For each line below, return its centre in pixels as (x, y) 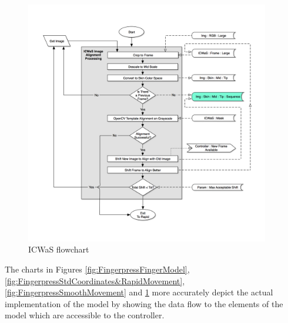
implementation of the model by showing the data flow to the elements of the (144, 303)
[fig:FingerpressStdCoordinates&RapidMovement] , (95, 280)
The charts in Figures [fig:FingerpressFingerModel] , (97, 269)
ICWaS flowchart (59, 249)
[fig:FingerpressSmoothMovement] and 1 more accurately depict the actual (139, 292)
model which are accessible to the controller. (85, 315)
